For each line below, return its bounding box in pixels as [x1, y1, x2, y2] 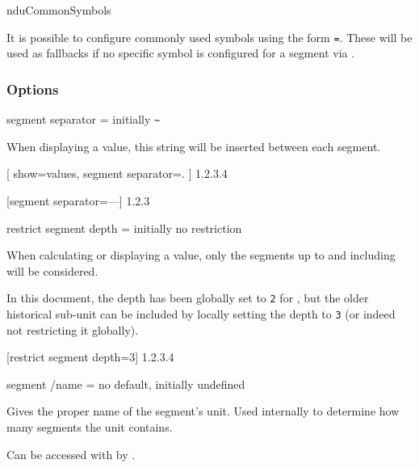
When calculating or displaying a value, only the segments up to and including [6, 247, 396, 264]
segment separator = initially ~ [6, 111, 161, 128]
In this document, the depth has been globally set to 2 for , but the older [6, 289, 369, 306]
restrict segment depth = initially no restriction [6, 219, 242, 236]
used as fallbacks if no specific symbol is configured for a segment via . [6, 44, 355, 61]
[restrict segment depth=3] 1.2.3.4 [6, 348, 174, 365]
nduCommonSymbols [6, 2, 111, 18]
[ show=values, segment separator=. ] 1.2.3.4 [6, 165, 228, 182]
